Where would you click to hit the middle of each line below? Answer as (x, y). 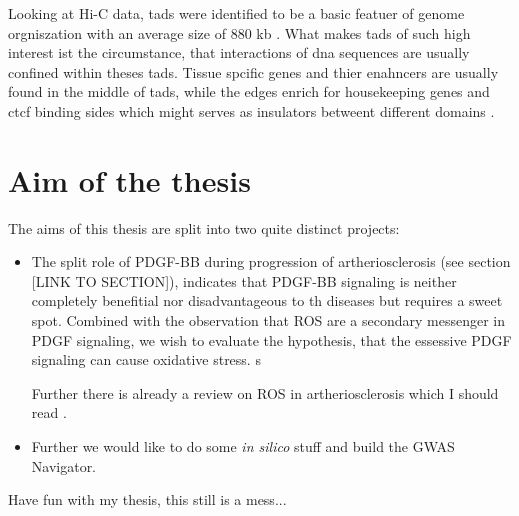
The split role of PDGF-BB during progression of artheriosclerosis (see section (271, 261)
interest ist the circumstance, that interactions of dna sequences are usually (239, 52)
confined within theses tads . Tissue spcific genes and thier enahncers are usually (253, 71)
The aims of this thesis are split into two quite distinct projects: (204, 227)
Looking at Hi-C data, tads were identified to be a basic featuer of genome (236, 13)
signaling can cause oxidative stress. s (146, 359)
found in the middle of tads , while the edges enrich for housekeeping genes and (249, 91)
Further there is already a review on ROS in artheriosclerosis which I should (265, 392)
